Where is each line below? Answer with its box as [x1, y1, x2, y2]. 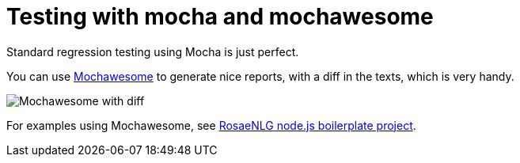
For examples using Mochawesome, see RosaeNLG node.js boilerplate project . [6, 118, 416, 132]
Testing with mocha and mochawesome [6, 3, 434, 30]
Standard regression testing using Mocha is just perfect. [6, 44, 299, 59]
